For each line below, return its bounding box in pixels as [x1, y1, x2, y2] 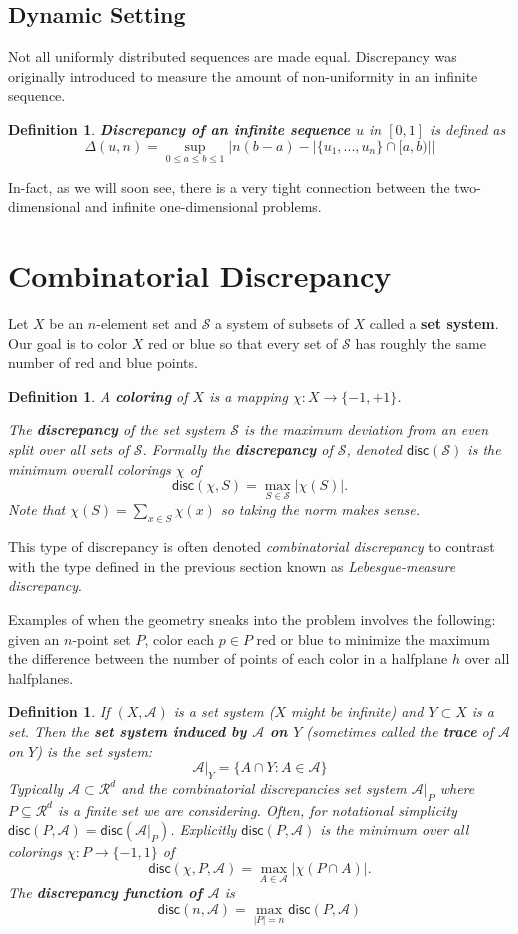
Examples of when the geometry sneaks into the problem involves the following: [8, 609, 496, 630]
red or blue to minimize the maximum [256, 628, 490, 649]
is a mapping [209, 385, 288, 406]
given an [8, 628, 60, 649]
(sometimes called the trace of [306, 721, 494, 742]
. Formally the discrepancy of [142, 439, 333, 460]
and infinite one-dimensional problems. [85, 196, 322, 217]
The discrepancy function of [8, 882, 203, 903]
